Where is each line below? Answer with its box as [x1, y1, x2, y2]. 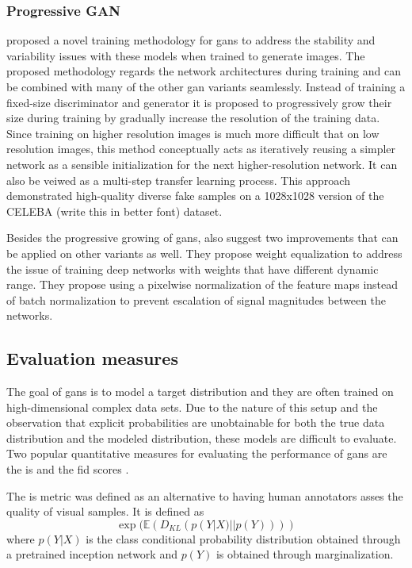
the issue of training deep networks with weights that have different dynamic [6, 260, 379, 277]
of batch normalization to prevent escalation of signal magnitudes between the [6, 291, 387, 308]
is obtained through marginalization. [216, 546, 394, 562]
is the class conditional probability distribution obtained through [86, 530, 401, 547]
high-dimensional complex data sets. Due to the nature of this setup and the [6, 398, 378, 415]
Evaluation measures [6, 346, 178, 370]
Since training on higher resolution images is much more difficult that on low [6, 125, 380, 141]
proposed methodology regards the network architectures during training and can [6, 63, 401, 79]
